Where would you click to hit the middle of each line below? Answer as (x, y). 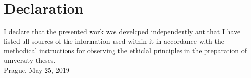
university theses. (30, 60)
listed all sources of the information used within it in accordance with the (114, 41)
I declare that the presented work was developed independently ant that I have (122, 31)
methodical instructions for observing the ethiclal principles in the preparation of (125, 50)
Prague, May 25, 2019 (37, 69)
